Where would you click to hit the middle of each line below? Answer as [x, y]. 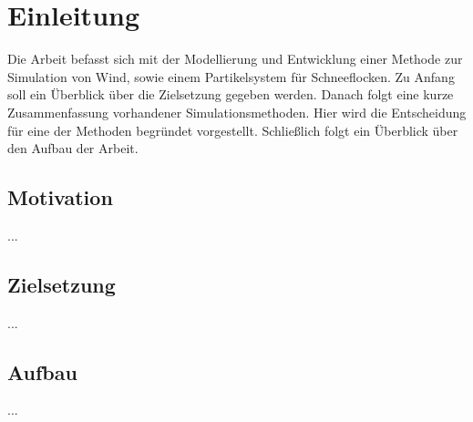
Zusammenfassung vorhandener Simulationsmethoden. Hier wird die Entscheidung [237, 112]
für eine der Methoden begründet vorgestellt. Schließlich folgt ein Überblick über [233, 130]
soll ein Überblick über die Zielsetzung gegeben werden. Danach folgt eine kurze [231, 94]
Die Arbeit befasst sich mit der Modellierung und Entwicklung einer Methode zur [235, 59]
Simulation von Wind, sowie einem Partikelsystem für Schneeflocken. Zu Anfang [231, 76]
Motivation [60, 197]
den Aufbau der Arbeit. [73, 148]
